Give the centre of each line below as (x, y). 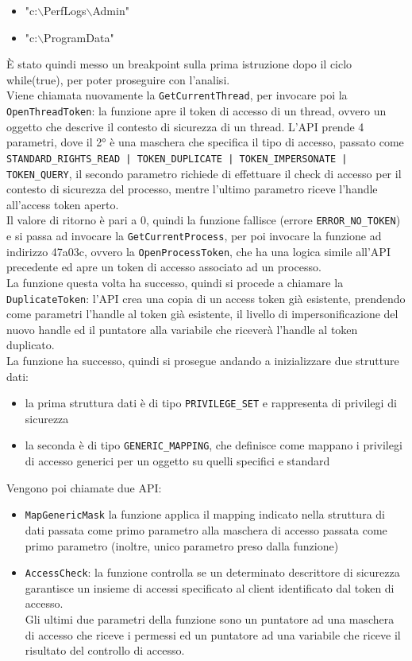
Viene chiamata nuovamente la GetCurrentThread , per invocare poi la (177, 95)
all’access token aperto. (63, 204)
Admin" (111, 10)
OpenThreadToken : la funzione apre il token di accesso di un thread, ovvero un (196, 111)
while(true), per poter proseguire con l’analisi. (118, 79)
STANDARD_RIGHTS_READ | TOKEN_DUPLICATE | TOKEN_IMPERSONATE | (177, 159)
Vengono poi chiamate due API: (84, 487)
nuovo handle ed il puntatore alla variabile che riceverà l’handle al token (182, 329)
